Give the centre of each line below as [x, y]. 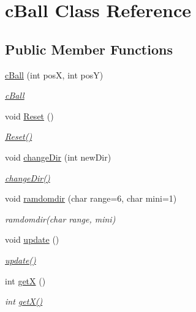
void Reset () [29, 116]
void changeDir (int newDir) [58, 157]
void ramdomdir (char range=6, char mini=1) [91, 198]
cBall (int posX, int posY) [54, 74]
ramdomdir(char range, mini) [60, 219]
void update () [32, 239]
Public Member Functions [89, 49]
